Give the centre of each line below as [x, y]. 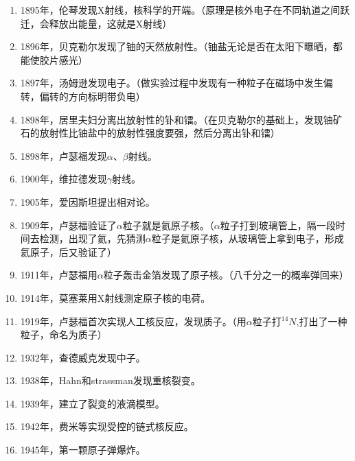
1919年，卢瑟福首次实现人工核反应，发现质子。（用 [133, 321]
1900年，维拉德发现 [64, 179]
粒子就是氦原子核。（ [168, 225]
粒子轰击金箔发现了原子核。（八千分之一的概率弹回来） [226, 275]
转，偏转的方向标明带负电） [83, 96]
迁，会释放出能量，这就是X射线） [96, 23]
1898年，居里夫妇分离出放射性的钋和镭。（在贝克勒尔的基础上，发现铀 [176, 119]
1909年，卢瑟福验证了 [68, 225]
